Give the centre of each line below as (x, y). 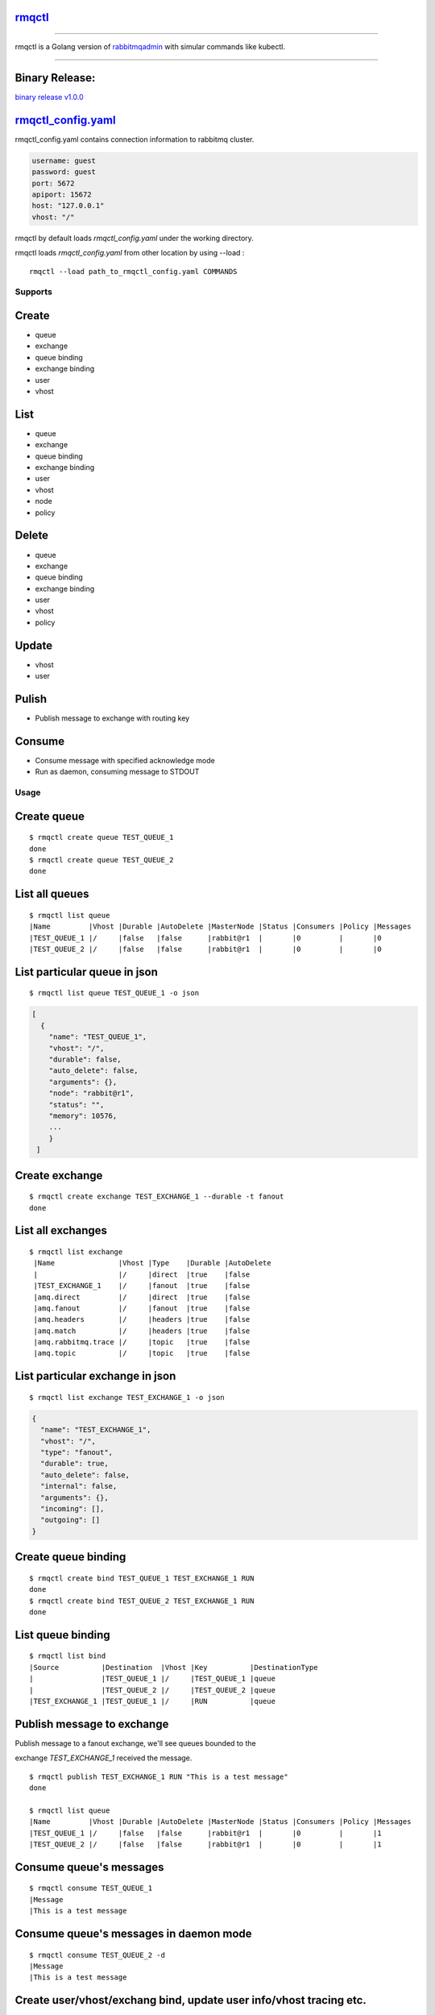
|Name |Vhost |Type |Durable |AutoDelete (152, 1263)
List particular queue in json (87, 972)
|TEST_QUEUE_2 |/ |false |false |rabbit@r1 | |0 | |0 (205, 949)
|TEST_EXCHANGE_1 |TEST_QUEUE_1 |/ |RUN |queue (152, 1701)
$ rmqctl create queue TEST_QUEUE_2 (101, 860)
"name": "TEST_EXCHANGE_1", (96, 1430)
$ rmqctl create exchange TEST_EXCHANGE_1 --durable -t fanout (157, 1197)
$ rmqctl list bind (68, 1656)
